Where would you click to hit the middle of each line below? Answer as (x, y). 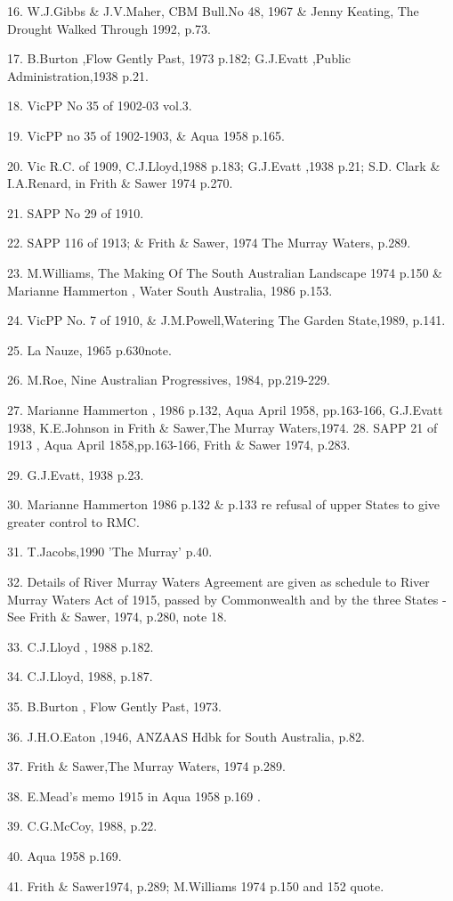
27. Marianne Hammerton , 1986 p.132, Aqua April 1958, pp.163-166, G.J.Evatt (225, 409)
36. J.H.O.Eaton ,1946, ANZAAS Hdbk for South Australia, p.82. (186, 736)
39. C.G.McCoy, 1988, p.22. (82, 826)
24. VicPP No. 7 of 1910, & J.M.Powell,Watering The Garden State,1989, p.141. (226, 320)
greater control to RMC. (73, 521)
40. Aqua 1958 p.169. (65, 856)
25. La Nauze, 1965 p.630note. (89, 349)
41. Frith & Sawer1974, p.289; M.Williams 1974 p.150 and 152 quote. (196, 885)
